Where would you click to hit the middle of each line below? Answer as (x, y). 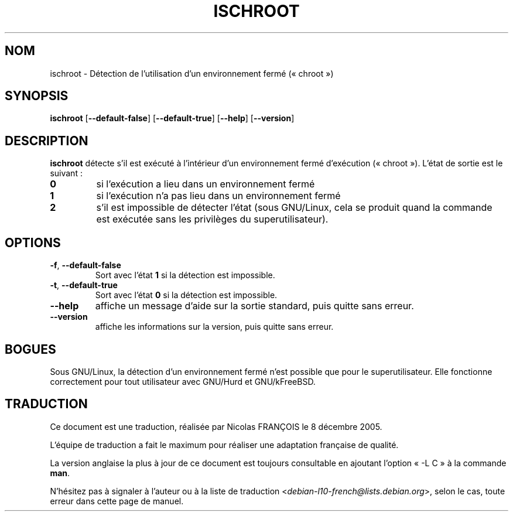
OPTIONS (33, 242)
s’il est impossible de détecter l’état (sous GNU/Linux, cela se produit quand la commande (294, 208)
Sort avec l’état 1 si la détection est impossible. (185, 275)
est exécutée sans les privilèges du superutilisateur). (212, 219)
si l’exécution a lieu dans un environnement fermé (206, 184)
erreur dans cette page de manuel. (117, 501)
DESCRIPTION (47, 141)
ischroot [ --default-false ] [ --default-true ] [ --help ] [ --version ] (172, 118)
